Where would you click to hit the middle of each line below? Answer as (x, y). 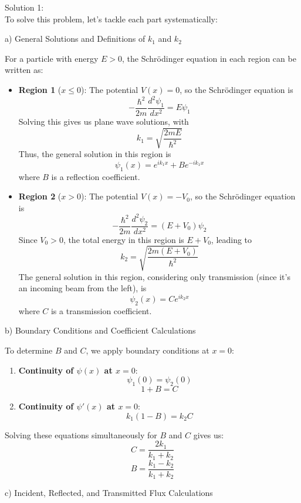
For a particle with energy (52, 58)
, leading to (231, 239)
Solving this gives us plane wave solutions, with (104, 121)
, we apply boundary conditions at (148, 350)
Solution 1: (24, 7)
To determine (29, 350)
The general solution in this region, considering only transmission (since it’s (154, 276)
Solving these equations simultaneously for (81, 434)
